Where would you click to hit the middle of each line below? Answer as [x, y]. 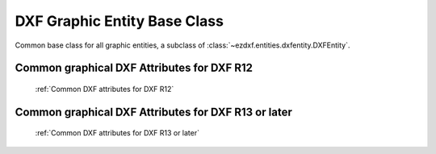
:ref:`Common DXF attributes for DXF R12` [105, 89]
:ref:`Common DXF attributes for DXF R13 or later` [117, 133]
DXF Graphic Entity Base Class [119, 21]
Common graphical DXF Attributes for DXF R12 [134, 68]
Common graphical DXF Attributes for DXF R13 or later [153, 112]
